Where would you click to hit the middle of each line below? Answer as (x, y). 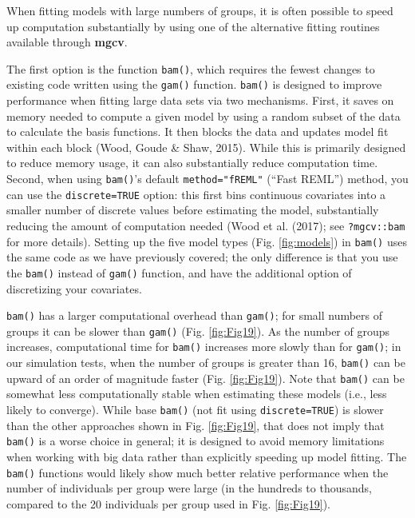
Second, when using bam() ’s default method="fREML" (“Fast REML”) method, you (207, 179)
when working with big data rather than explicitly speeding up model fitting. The (207, 456)
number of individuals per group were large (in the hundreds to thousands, (189, 488)
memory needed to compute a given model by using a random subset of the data (204, 116)
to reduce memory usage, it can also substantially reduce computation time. (192, 163)
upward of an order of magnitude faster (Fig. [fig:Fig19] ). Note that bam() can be (206, 378)
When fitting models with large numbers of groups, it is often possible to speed (200, 10)
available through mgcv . (67, 42)
